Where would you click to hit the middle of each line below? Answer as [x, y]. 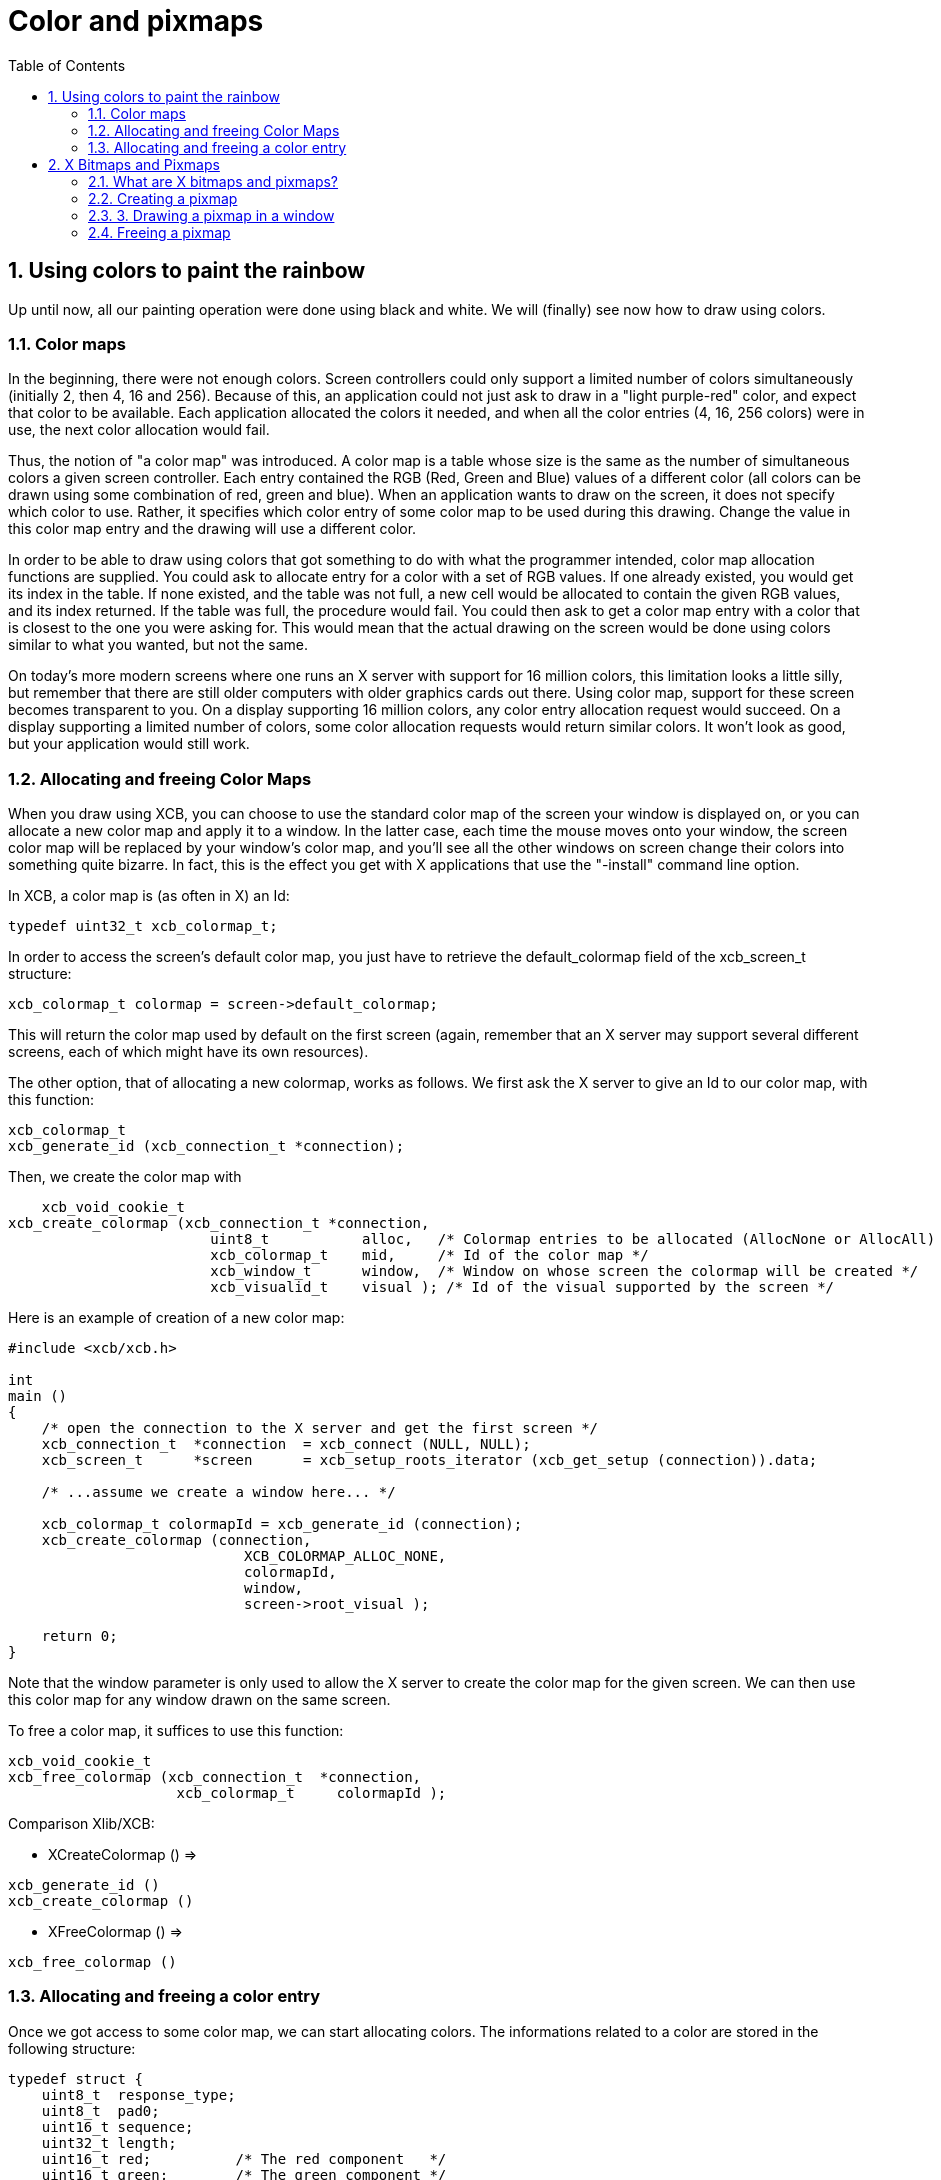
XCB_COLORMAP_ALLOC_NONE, [345, 1556]
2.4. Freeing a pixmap [159, 232]
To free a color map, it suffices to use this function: [176, 1731]
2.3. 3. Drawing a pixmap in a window [211, 215]
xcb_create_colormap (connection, [176, 1540]
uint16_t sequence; [117, 2126]
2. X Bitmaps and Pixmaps [134, 164]
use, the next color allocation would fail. [139, 430]
